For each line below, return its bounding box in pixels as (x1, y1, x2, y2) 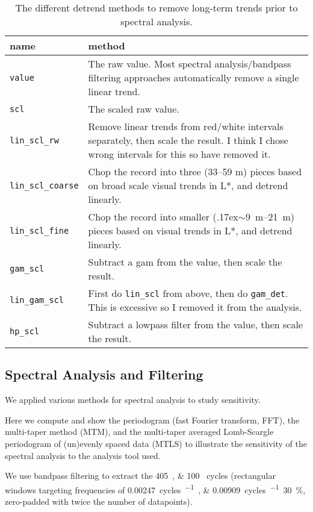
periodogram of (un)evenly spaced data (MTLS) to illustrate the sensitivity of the (5, 437, 307, 449)
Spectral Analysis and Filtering (5, 365, 203, 384)
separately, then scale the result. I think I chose (88, 133, 288, 147)
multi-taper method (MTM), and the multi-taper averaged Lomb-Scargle (5, 425, 274, 438)
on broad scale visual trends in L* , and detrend (88, 178, 288, 192)
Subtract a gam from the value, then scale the (88, 255, 282, 269)
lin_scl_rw (10, 135, 59, 145)
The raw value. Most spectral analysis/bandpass (88, 57, 291, 70)
